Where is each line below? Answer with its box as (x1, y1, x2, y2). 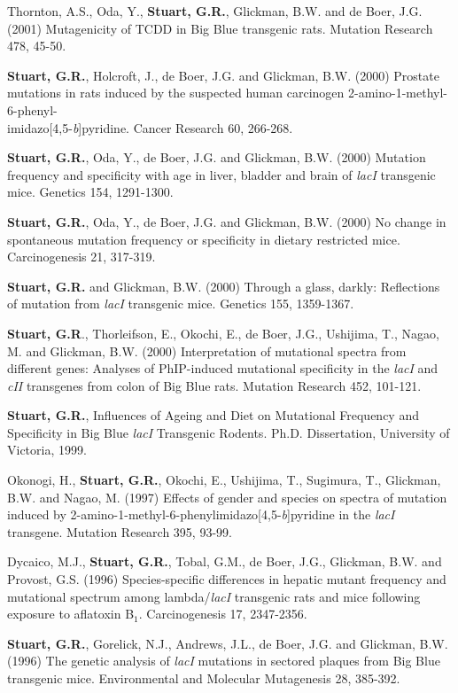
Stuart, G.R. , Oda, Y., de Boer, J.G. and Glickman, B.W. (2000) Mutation (7, 148, 426, 167)
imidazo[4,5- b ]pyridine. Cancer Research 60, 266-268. (7, 118, 293, 136)
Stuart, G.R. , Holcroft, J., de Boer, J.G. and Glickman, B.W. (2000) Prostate (7, 66, 439, 84)
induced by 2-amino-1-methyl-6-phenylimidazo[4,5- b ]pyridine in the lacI (7, 505, 395, 524)
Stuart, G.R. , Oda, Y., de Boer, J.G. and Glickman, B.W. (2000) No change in (7, 212, 446, 230)
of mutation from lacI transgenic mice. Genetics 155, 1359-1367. (7, 294, 354, 313)
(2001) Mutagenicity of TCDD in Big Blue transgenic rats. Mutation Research (7, 19, 433, 37)
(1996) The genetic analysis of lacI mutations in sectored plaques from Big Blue (7, 651, 440, 670)
